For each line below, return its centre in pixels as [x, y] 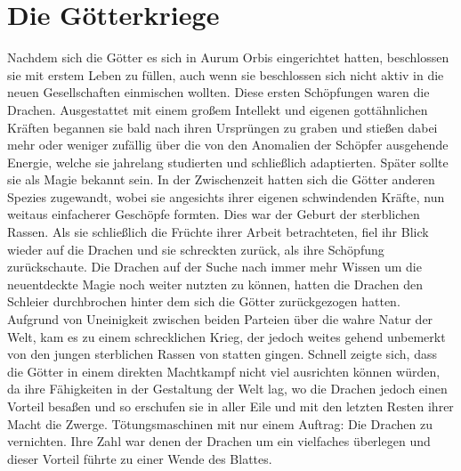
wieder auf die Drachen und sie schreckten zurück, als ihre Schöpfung [196, 249]
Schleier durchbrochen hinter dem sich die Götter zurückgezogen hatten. [204, 301]
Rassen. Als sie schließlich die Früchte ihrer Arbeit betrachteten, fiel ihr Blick [218, 232]
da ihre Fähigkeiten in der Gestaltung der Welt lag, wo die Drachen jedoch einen [227, 389]
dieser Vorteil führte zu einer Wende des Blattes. [140, 458]
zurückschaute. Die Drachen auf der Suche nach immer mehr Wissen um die [214, 267]
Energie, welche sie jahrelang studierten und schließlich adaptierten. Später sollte [228, 162]
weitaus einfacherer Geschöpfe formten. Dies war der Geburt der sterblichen [214, 214]
